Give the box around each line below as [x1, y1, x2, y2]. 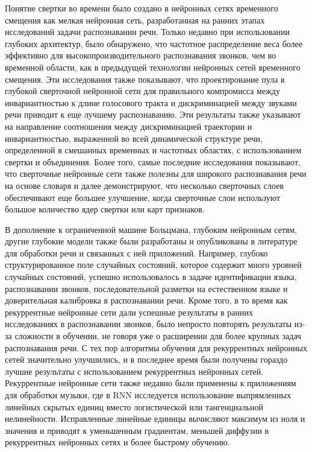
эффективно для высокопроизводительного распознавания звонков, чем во [5, 49, 276, 62]
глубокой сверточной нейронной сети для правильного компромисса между [5, 84, 280, 97]
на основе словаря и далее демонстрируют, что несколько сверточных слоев [5, 179, 284, 191]
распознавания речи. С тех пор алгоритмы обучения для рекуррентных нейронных [5, 341, 307, 354]
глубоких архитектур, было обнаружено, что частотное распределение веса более [5, 37, 303, 49]
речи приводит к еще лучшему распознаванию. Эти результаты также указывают [5, 108, 301, 121]
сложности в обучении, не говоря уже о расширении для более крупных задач [14, 329, 302, 342]
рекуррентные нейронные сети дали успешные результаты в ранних [5, 305, 253, 318]
